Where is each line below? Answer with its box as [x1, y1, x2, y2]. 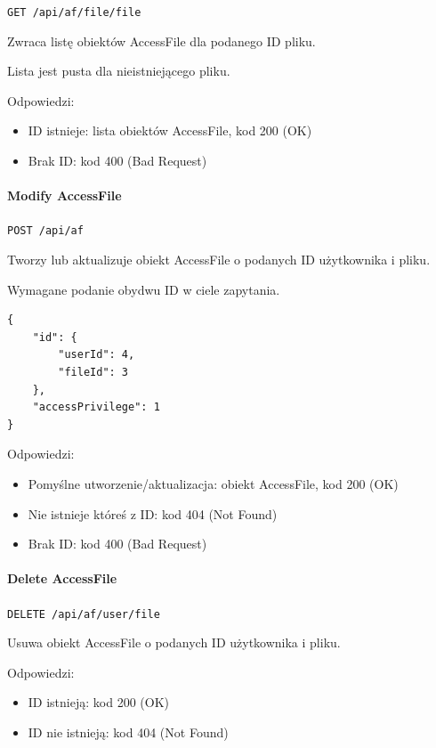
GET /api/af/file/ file [7, 6, 141, 19]
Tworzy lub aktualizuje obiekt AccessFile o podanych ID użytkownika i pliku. [7, 250, 431, 269]
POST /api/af [7, 224, 84, 238]
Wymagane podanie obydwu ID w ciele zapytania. [7, 280, 280, 298]
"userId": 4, [58, 348, 135, 362]
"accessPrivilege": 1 [32, 401, 160, 414]
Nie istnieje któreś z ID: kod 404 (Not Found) [28, 504, 278, 523]
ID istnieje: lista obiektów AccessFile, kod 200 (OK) [28, 121, 312, 140]
